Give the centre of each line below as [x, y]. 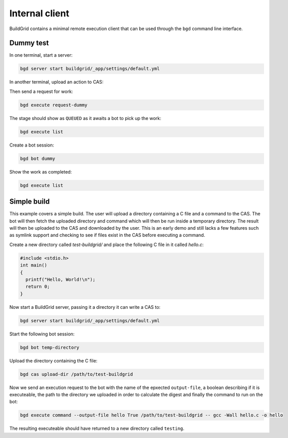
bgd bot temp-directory [50, 347]
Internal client [39, 13]
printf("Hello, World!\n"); [61, 279]
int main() [34, 265]
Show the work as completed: [41, 172]
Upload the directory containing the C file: [53, 360]
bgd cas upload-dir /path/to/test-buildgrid [77, 374]
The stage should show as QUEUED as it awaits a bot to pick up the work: [85, 118]
